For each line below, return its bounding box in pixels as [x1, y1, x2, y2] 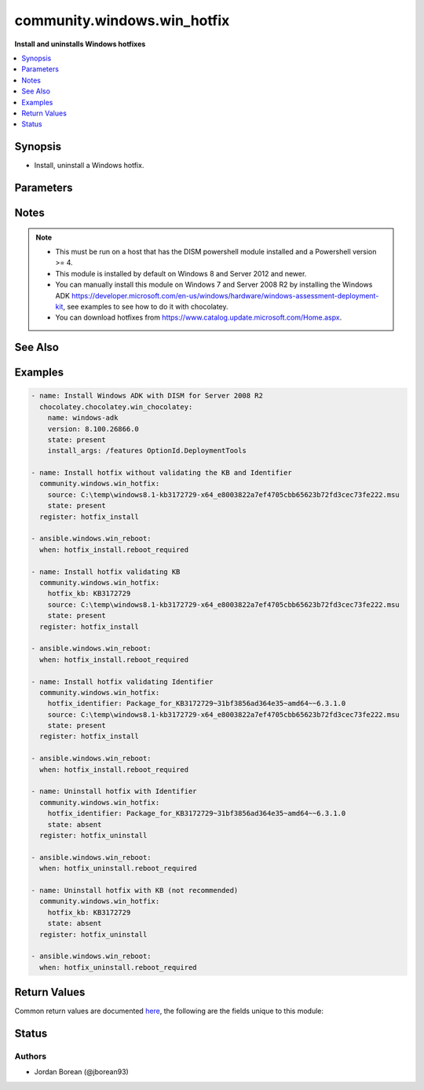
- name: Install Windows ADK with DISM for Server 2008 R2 [31, 391, 263, 401]
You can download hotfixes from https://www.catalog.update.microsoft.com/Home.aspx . [55, 313, 342, 322]
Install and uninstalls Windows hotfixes [14, 39, 146, 49]
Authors [14, 1051, 47, 1062]
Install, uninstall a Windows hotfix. [34, 161, 144, 170]
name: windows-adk [47, 413, 119, 422]
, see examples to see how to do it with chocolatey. [63, 302, 228, 311]
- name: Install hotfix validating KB [31, 567, 181, 576]
